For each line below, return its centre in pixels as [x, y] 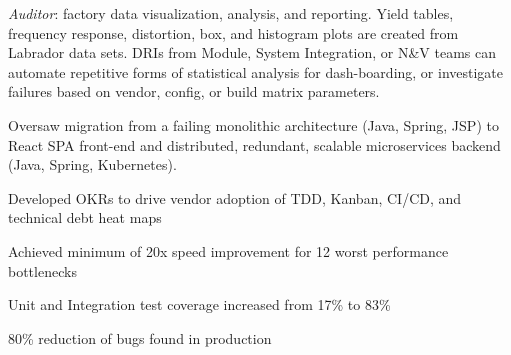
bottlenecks [42, 270]
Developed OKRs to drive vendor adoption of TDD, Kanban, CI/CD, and [235, 197]
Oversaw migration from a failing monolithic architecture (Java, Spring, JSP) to [253, 124]
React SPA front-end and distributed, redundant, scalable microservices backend [254, 144]
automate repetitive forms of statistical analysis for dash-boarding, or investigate [256, 71]
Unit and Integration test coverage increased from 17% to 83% [199, 304]
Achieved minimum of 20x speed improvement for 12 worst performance [228, 250]
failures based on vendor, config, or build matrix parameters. [194, 91]
